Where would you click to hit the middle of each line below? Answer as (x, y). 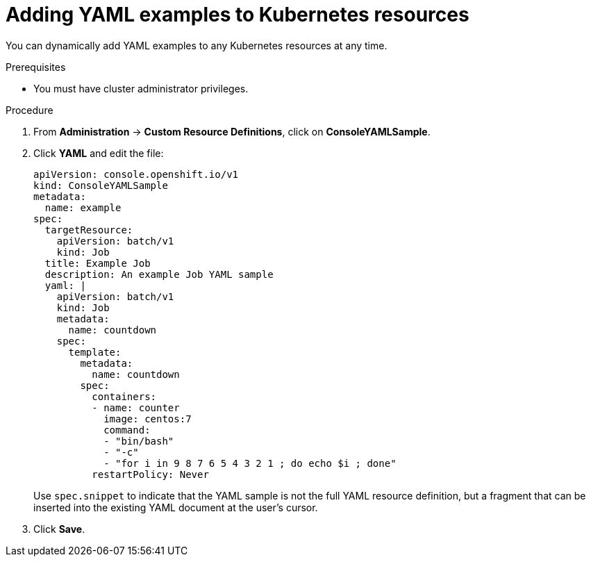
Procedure (30, 110)
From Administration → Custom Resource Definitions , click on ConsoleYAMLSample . (232, 131)
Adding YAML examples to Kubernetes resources (238, 15)
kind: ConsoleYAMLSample (101, 185)
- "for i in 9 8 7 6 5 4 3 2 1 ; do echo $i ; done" (250, 463)
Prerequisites (36, 67)
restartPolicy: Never (150, 474)
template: (95, 352)
